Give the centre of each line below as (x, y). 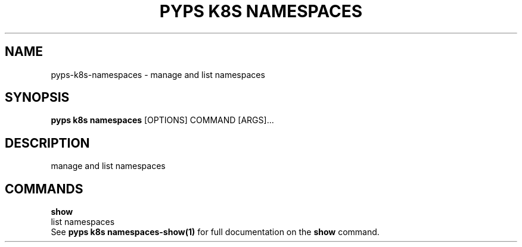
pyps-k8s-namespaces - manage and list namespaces (158, 74)
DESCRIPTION (47, 143)
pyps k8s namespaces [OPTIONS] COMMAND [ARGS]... (162, 120)
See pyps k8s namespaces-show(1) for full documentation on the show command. (215, 232)
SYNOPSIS (37, 98)
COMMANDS (44, 189)
